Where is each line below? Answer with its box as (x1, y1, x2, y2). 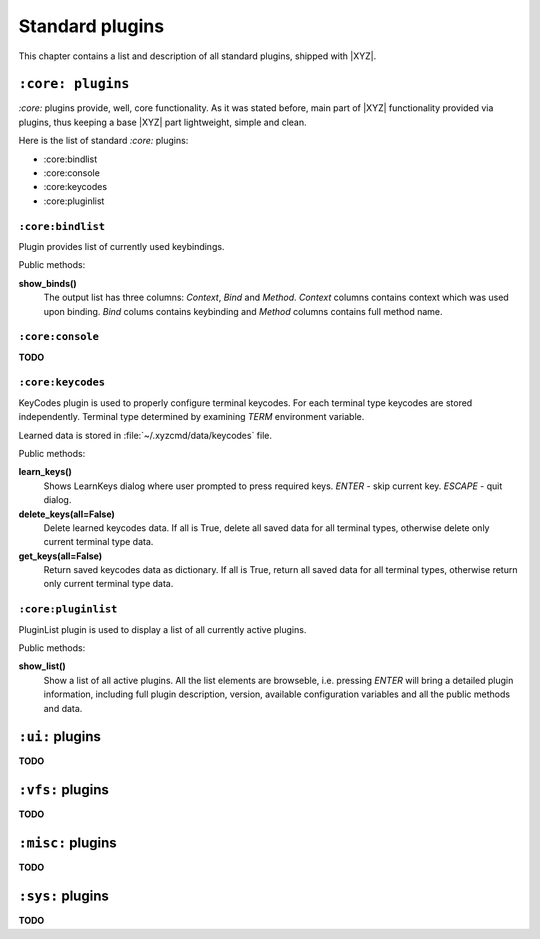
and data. (43, 702, 83, 714)
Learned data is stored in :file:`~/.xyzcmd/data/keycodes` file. (18, 429, 273, 441)
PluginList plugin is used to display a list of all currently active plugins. (18, 623, 307, 635)
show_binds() (18, 277, 77, 289)
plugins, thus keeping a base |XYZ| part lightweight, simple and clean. (18, 116, 307, 128)
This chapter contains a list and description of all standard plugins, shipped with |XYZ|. (18, 50, 377, 62)
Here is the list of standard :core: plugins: (18, 135, 189, 147)
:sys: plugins (18, 888, 109, 905)
